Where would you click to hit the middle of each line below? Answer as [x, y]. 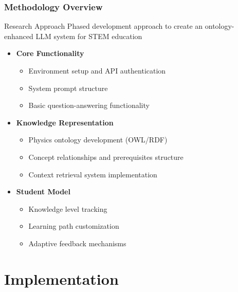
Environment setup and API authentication [97, 70]
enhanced [19, 36]
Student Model [43, 191]
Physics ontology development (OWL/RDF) [98, 140]
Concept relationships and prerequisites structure [106, 157]
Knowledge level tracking [68, 208]
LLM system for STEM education [89, 36]
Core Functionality [50, 53]
